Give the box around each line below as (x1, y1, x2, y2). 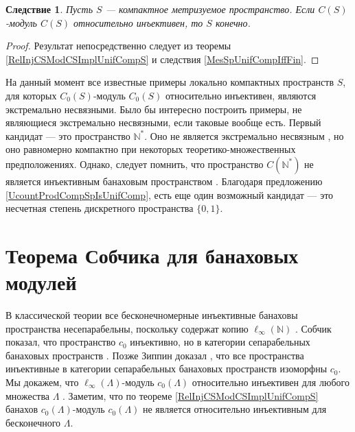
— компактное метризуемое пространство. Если (105, 2, 315, 16)
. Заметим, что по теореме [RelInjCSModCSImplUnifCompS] (62, 388, 319, 403)
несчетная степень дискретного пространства (5, 201, 194, 215)
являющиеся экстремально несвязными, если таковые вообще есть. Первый (5, 115, 321, 130)
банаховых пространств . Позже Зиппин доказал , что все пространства (5, 348, 304, 362)
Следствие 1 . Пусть (5, 2, 93, 16)
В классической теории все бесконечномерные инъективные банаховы (5, 308, 298, 322)
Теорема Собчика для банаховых (5, 241, 299, 269)
